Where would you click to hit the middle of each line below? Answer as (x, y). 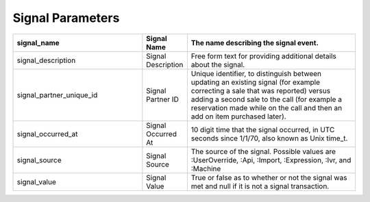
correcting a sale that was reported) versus (261, 90)
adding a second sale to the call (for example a (267, 99)
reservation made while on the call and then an (267, 108)
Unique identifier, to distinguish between (256, 73)
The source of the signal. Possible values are (263, 151)
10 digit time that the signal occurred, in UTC (263, 129)
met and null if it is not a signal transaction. (260, 186)
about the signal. (218, 64)
